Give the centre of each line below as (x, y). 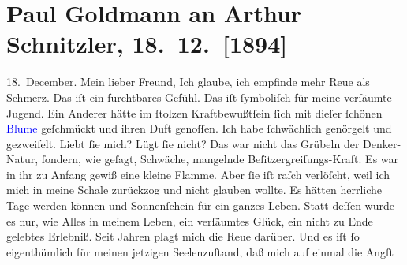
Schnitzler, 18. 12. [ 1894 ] (147, 44)
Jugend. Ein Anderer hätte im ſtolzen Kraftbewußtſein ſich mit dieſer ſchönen (194, 112)
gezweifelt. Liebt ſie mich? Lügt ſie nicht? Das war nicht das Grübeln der (183, 143)
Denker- (382, 143)
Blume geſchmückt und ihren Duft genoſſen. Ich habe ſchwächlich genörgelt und (199, 128)
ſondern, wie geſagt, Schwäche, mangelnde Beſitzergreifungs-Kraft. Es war (220, 159)
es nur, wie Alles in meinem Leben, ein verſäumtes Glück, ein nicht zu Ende (190, 220)
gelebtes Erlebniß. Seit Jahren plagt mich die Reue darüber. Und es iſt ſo (183, 236)
